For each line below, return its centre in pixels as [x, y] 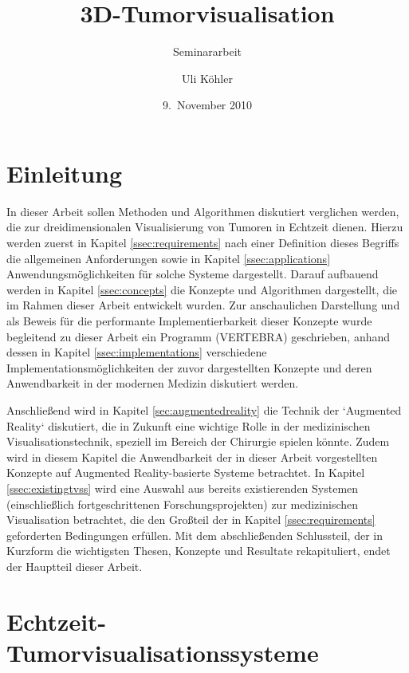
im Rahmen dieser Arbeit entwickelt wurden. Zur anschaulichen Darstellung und [203, 305]
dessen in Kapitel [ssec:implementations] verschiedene [137, 352]
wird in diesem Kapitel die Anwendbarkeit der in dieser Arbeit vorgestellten [192, 457]
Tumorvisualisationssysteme [163, 652]
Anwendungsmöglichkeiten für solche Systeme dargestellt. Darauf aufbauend [193, 274]
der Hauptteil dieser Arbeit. [75, 566]
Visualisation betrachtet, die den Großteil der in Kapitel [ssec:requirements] [191, 520]
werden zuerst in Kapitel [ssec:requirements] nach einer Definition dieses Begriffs [203, 243]
